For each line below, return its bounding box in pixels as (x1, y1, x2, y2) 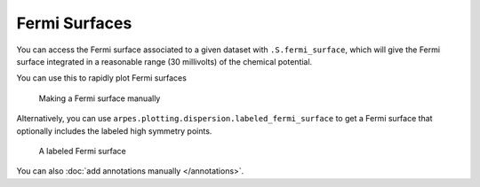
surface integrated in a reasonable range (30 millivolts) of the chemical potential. (16, 56, 313, 66)
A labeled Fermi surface (38, 145, 126, 156)
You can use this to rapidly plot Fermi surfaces (16, 73, 187, 83)
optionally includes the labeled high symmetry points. (16, 125, 212, 136)
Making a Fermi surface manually (38, 93, 161, 104)
